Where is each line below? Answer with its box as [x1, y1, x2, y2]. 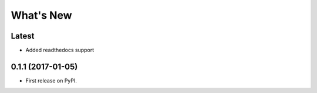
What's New [11, 9, 73, 22]
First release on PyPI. [25, 77, 77, 84]
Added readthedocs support [25, 47, 95, 54]
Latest [11, 31, 35, 41]
